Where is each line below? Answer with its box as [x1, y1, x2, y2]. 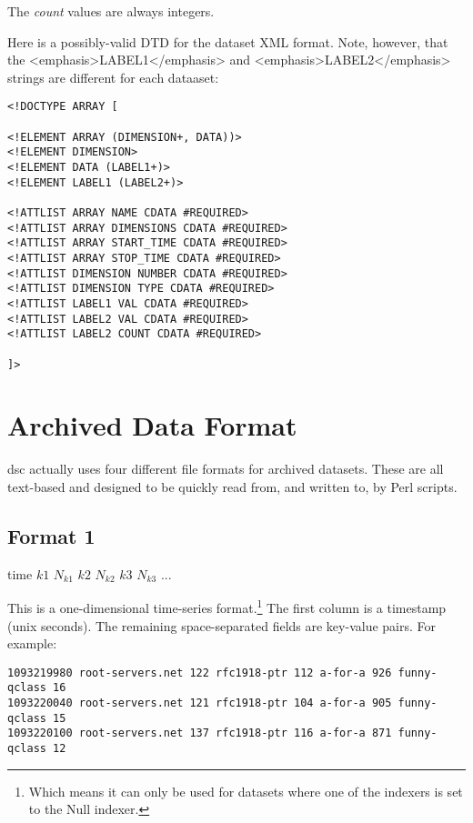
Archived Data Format [7, 406, 297, 444]
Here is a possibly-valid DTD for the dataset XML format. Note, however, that [7, 32, 448, 51]
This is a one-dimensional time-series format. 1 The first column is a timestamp [7, 596, 447, 617]
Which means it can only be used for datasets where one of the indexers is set [28, 781, 463, 800]
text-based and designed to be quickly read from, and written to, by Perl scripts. [7, 477, 458, 496]
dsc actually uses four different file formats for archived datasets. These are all [7, 459, 444, 478]
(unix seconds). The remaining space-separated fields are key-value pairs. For [7, 616, 437, 635]
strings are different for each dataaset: [7, 67, 219, 86]
